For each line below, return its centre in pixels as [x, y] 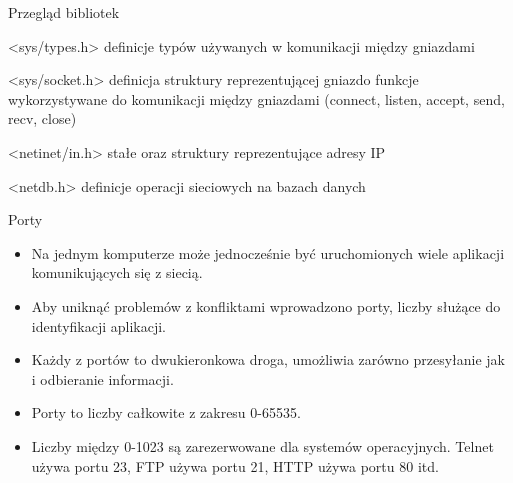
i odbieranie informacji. [102, 378]
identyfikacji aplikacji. [99, 325]
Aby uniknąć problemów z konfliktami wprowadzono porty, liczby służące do [266, 305]
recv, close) [42, 118]
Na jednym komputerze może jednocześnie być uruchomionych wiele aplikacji [268, 252]
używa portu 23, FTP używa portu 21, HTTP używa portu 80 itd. [235, 465]
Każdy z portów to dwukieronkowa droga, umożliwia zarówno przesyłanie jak [268, 359]
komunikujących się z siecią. [117, 272]
